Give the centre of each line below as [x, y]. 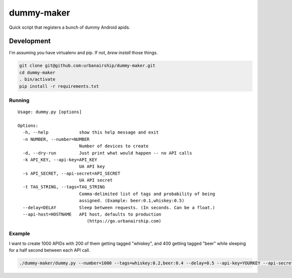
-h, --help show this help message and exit [91, 132]
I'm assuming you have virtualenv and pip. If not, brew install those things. [83, 53]
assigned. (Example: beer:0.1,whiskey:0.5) [132, 201]
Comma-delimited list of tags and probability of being [147, 194]
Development [30, 41]
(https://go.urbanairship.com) [124, 221]
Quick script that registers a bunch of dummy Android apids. [70, 27]
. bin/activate [37, 79]
